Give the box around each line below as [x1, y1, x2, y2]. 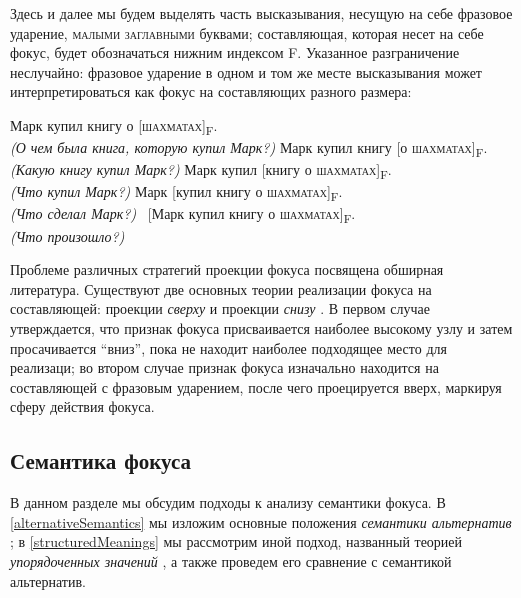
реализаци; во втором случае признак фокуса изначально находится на [10, 357, 439, 378]
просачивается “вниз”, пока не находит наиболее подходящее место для [10, 337, 447, 358]
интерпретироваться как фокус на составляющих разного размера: [10, 81, 412, 102]
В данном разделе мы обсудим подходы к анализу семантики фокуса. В [10, 492, 446, 513]
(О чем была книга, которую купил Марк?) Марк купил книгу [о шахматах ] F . [10, 137, 488, 160]
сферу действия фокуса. [10, 396, 155, 417]
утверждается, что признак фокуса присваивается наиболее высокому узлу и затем [10, 317, 513, 338]
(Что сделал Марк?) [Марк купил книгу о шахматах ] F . [10, 203, 356, 227]
